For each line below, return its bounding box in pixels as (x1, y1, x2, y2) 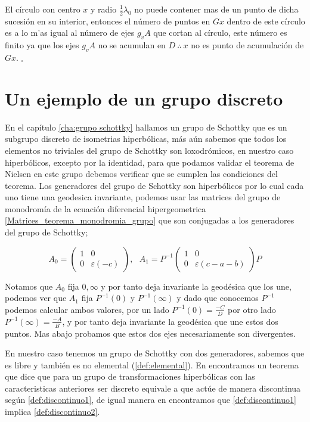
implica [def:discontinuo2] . (5, 405, 100, 418)
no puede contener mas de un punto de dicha (134, 3, 299, 15)
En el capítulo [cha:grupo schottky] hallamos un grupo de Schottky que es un (5, 120, 287, 133)
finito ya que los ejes (5, 39, 79, 51)
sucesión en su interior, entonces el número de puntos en (5, 14, 210, 27)
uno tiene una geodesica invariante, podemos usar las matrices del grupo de (5, 191, 281, 203)
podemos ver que (5, 291, 67, 304)
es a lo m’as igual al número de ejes (5, 26, 135, 39)
